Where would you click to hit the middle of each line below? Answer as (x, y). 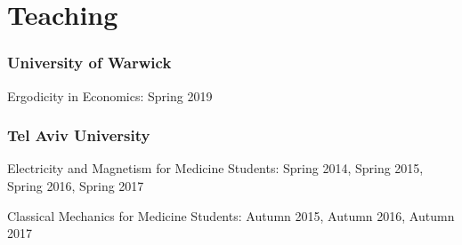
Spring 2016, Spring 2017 (76, 186)
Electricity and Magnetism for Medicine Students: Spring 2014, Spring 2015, (215, 168)
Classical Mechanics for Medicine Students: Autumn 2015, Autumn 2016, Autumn (231, 215)
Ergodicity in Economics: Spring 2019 (110, 95)
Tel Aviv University (79, 135)
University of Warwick (89, 63)
